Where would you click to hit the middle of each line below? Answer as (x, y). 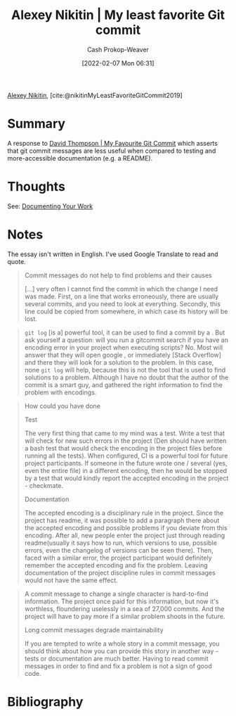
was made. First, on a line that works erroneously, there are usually (122, 296)
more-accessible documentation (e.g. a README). (80, 158)
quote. (17, 261)
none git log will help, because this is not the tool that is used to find (125, 370)
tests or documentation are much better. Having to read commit (116, 658)
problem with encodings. (60, 392)
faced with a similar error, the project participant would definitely (118, 558)
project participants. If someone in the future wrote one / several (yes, (126, 463)
